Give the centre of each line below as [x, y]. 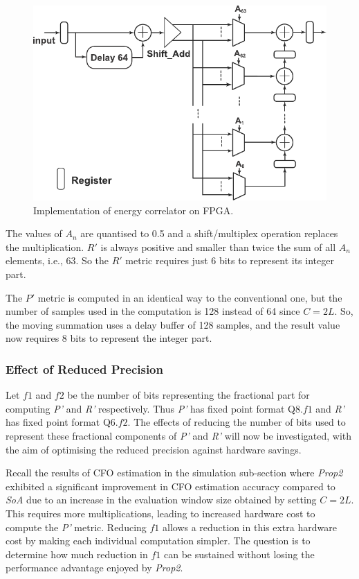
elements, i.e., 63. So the [57, 260]
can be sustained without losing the [239, 554]
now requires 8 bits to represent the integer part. [109, 338]
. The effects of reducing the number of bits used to [237, 422]
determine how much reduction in [77, 554]
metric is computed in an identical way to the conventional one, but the [190, 297]
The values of [34, 233]
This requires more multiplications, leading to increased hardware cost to [160, 513]
